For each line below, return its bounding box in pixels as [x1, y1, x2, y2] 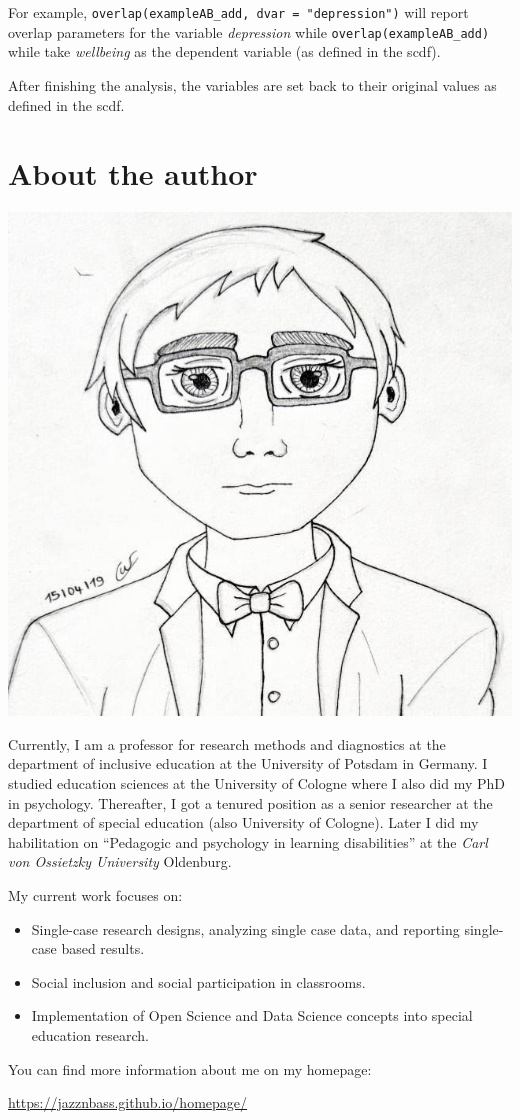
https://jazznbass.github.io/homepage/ [8, 1092, 248, 1113]
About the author [8, 153, 258, 194]
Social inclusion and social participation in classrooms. [31, 971, 366, 992]
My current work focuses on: [8, 884, 183, 905]
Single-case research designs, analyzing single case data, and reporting [31, 918, 460, 939]
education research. [31, 1024, 150, 1045]
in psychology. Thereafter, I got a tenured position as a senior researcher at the [8, 792, 493, 813]
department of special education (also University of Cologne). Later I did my [8, 812, 479, 833]
